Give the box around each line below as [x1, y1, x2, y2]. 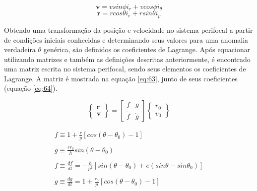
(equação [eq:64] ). [4, 83, 58, 93]
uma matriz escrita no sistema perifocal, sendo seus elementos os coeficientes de [4, 64, 246, 74]
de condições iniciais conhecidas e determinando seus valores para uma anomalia [4, 34, 249, 45]
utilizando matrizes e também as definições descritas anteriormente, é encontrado [4, 54, 251, 64]
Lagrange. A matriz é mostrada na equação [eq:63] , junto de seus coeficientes [4, 73, 238, 83]
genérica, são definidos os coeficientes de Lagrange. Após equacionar [43, 44, 251, 55]
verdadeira [4, 44, 36, 55]
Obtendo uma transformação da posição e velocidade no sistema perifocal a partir [4, 24, 253, 35]
